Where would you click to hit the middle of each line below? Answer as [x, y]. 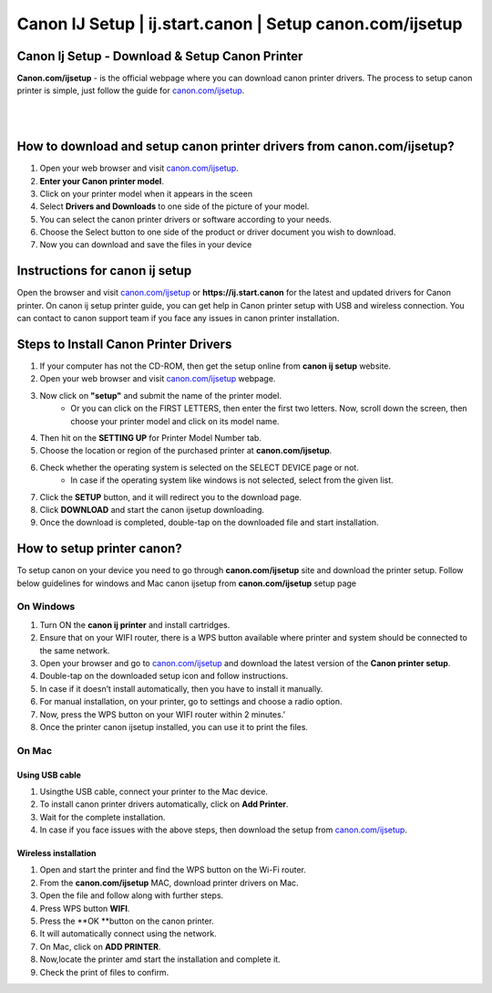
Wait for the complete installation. [102, 817]
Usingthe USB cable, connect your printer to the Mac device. [154, 791]
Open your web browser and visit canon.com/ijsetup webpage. [158, 379]
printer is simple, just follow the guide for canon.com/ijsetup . [131, 90]
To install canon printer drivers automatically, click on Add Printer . [164, 804]
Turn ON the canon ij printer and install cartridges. [135, 624]
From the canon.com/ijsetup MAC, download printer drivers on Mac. [169, 883]
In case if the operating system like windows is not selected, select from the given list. [232, 480]
